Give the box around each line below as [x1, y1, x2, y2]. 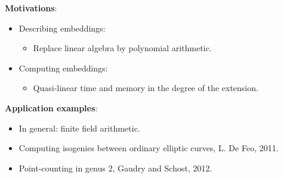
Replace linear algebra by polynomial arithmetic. [33, 42, 212, 54]
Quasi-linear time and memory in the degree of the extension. [33, 82, 259, 94]
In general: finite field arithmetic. [19, 121, 140, 134]
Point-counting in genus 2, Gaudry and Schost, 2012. [19, 161, 213, 174]
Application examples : [5, 101, 98, 114]
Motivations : [5, 2, 57, 14]
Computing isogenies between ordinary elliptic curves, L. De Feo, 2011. [19, 142, 279, 154]
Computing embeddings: [19, 61, 108, 74]
